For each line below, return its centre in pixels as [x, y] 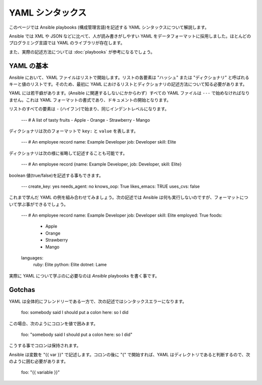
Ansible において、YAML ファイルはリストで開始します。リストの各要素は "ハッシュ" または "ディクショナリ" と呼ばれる [129, 77]
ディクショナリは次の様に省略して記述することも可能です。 [68, 153]
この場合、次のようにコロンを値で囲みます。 [53, 323]
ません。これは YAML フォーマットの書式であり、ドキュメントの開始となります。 [90, 100]
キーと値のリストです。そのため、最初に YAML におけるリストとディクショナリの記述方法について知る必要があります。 [128, 84]
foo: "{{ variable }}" [41, 372]
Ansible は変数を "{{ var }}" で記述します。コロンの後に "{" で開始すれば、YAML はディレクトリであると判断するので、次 [130, 354]
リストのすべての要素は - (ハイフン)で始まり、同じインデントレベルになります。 [89, 109]
